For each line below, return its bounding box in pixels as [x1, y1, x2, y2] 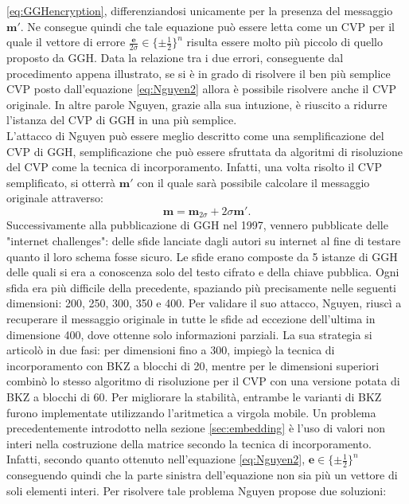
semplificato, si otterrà [6, 174, 116, 190]
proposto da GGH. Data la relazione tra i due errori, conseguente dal [6, 49, 344, 66]
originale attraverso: [6, 189, 103, 206]
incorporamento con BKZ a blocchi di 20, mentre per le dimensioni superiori [6, 357, 380, 373]
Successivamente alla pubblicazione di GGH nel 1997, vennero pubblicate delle [6, 217, 388, 233]
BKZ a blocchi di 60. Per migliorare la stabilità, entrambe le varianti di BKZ [6, 388, 382, 404]
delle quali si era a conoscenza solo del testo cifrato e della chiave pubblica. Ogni [6, 264, 399, 280]
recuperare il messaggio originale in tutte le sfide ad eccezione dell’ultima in [6, 310, 376, 326]
